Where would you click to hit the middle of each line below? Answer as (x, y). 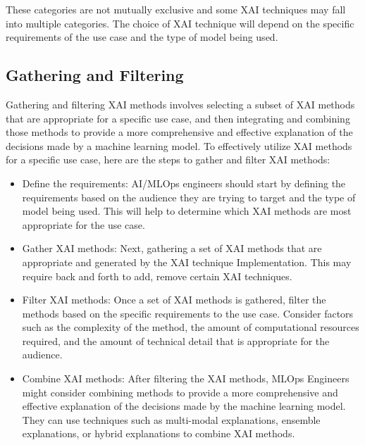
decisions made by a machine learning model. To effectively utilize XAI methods (179, 145)
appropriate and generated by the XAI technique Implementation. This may (187, 262)
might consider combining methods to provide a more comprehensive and (180, 392)
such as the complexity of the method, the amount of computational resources (191, 327)
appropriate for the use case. (83, 224)
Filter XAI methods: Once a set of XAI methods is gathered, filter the (174, 300)
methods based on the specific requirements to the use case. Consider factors (188, 313)
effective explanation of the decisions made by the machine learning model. (184, 406)
